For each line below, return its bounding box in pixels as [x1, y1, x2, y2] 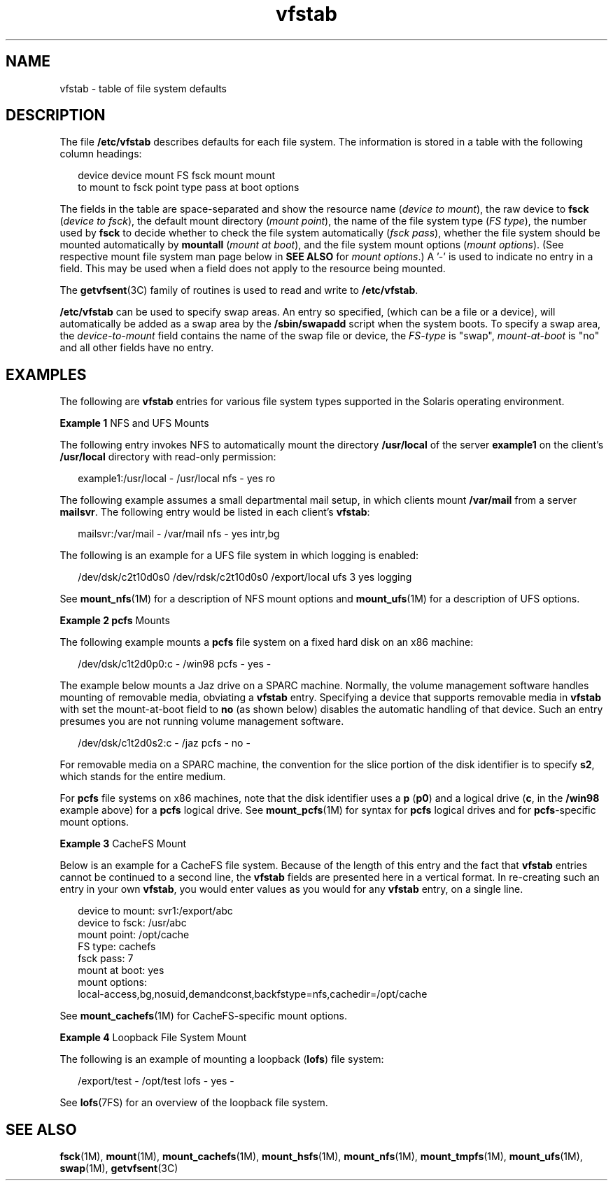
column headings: [59, 148, 142, 160]
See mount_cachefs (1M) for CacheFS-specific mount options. [59, 1010, 348, 1022]
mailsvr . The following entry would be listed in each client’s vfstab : [59, 506, 370, 518]
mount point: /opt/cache [78, 929, 190, 941]
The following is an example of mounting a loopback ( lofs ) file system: [59, 1053, 384, 1066]
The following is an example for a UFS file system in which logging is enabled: [59, 549, 419, 562]
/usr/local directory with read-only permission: [59, 451, 276, 463]
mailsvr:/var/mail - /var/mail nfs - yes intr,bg [78, 528, 280, 540]
